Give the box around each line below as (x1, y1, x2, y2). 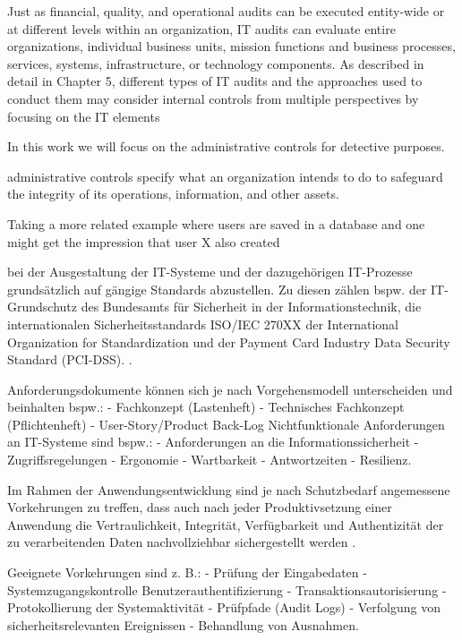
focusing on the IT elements (7, 107, 160, 125)
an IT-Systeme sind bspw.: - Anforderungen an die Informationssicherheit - (7, 432, 419, 451)
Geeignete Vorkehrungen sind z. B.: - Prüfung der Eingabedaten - (7, 563, 367, 582)
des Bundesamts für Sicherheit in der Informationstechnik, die (81, 297, 422, 316)
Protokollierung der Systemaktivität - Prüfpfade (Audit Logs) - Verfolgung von (7, 598, 441, 617)
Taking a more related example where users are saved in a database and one (7, 214, 425, 233)
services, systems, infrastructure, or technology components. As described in (7, 54, 424, 73)
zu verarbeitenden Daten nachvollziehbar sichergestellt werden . (7, 533, 356, 551)
